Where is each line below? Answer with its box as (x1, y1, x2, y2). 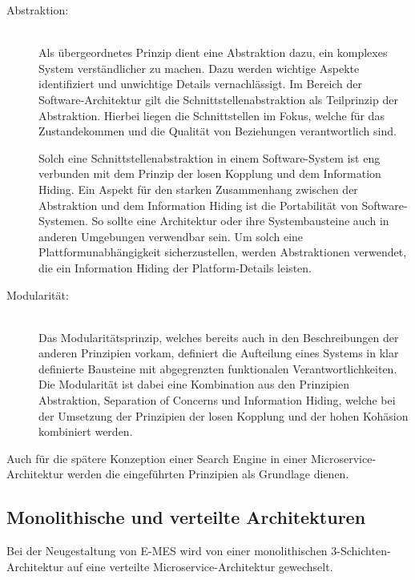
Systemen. (38, 212, 88, 229)
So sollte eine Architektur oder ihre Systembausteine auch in (91, 212, 389, 229)
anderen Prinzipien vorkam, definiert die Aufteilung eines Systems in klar (38, 344, 399, 361)
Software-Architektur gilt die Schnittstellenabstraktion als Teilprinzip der (38, 91, 398, 107)
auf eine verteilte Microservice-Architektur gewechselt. (66, 558, 333, 574)
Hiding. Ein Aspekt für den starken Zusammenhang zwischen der (38, 180, 358, 197)
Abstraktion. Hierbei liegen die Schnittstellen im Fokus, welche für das (38, 107, 385, 123)
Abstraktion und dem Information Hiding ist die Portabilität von (38, 196, 358, 213)
